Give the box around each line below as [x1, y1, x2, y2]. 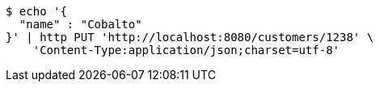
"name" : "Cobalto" [19, 18, 142, 31]
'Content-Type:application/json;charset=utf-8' [32, 44, 340, 57]
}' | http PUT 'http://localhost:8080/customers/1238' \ [6, 31, 374, 44]
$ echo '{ [6, 5, 67, 18]
